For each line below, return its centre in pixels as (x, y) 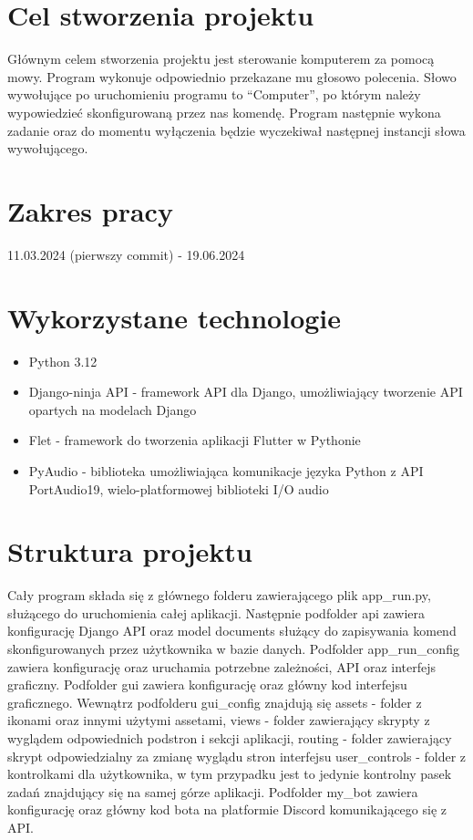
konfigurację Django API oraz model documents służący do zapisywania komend (232, 631)
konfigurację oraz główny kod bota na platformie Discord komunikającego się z (227, 809)
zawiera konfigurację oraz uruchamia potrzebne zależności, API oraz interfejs (221, 666)
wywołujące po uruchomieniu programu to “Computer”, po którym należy (214, 94)
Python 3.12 (63, 361)
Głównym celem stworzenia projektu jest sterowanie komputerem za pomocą (221, 59)
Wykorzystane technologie (175, 317)
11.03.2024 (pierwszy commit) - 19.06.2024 (126, 254)
